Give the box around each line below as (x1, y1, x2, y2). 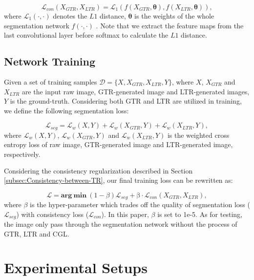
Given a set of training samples (4, 76, 97, 86)
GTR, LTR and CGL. (4, 228, 69, 238)
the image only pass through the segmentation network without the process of (4, 219, 237, 229)
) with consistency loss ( (16, 209, 89, 219)
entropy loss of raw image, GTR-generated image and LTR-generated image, (4, 139, 233, 150)
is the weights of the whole (134, 11, 214, 21)
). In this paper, (101, 209, 149, 219)
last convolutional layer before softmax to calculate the (4, 30, 169, 40)
